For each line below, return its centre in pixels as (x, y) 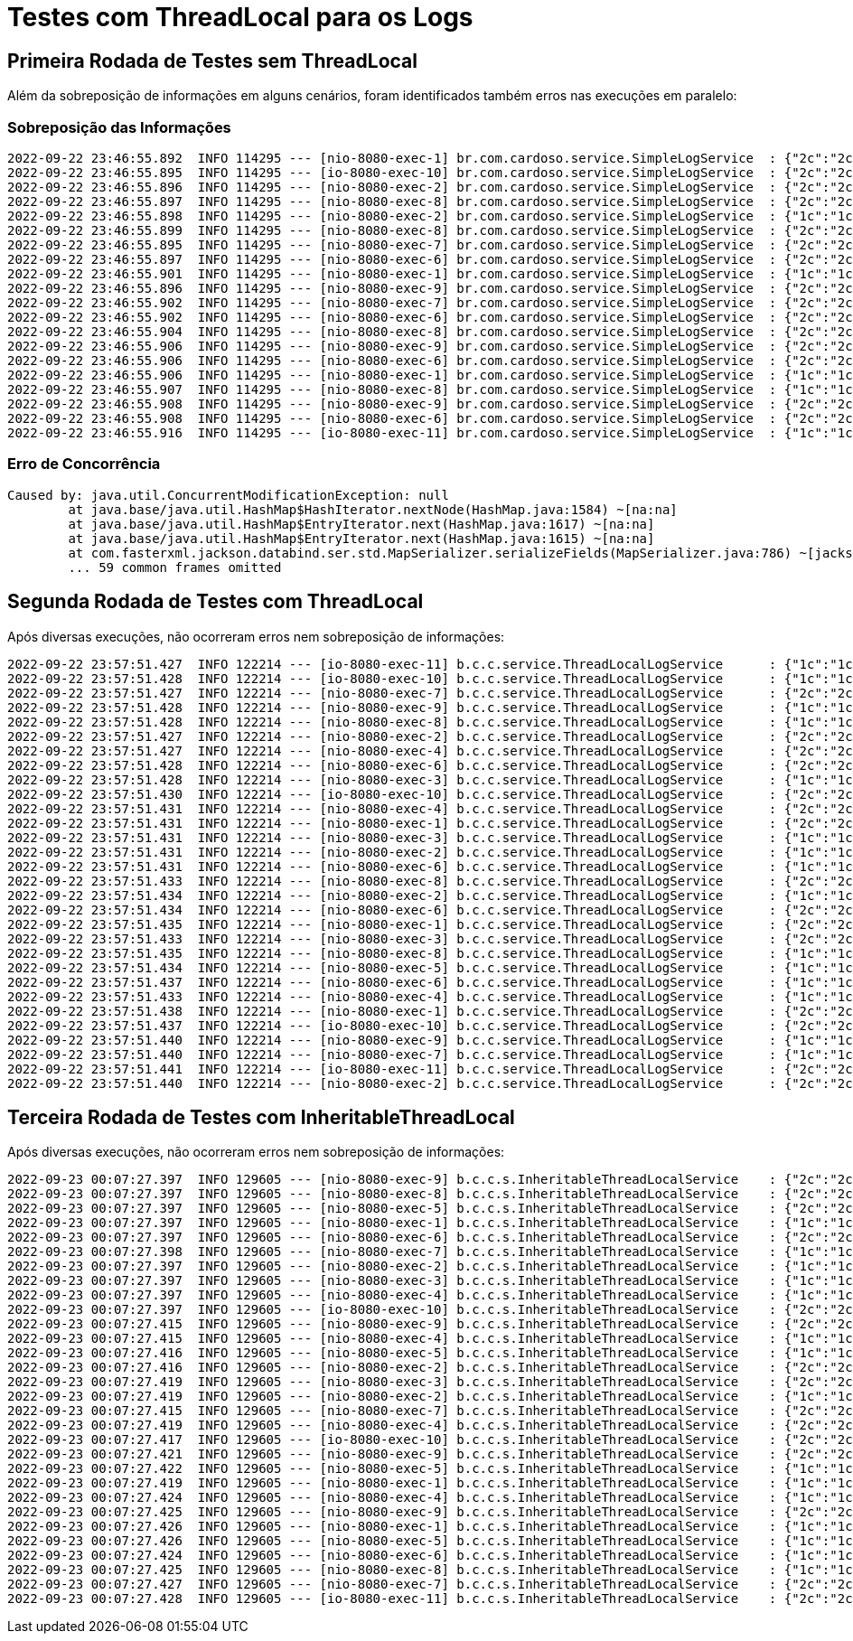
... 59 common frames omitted (175, 567)
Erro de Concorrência (84, 464)
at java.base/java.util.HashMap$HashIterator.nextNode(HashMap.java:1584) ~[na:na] (373, 509)
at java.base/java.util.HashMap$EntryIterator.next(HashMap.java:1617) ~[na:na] (361, 524)
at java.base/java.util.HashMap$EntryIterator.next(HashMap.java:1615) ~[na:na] (361, 538)
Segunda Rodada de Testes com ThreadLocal (216, 602)
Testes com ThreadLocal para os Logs (240, 17)
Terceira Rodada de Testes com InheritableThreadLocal (261, 1117)
